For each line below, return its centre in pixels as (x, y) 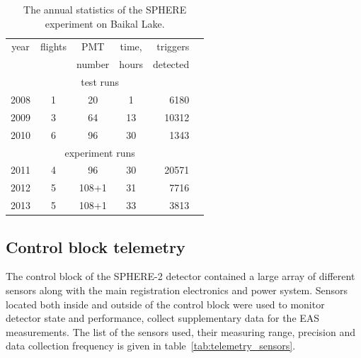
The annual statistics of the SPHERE (105, 9)
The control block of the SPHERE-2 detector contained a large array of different (180, 276)
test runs (100, 82)
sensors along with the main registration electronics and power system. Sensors (177, 290)
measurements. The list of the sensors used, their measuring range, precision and (181, 331)
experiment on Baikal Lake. (105, 23)
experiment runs (100, 152)
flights (54, 46)
